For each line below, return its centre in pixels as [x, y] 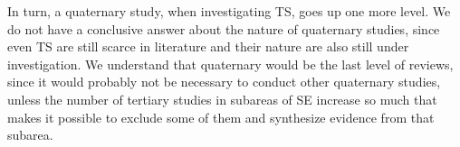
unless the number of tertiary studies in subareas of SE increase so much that [222, 99]
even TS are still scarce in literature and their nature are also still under [208, 46]
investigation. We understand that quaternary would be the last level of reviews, [230, 64]
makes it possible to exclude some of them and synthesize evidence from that [221, 117]
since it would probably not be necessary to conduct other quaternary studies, [224, 82]
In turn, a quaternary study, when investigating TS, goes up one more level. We [229, 11]
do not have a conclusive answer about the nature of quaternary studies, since [224, 28]
